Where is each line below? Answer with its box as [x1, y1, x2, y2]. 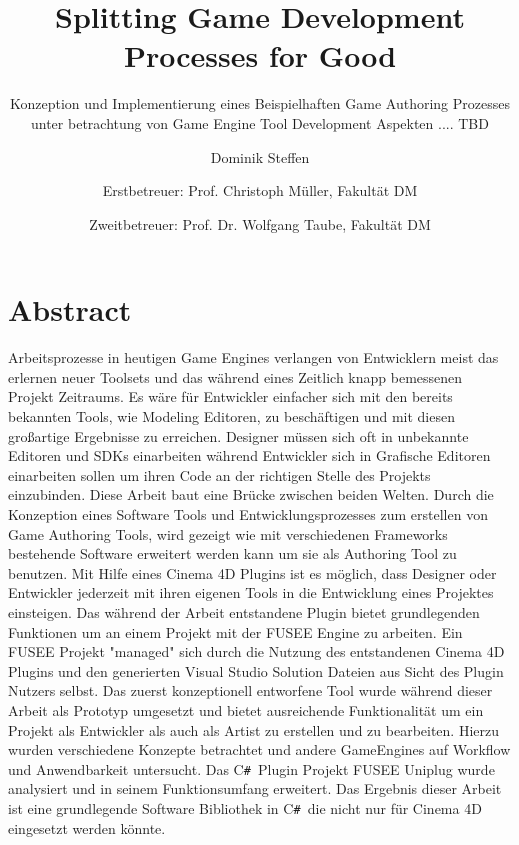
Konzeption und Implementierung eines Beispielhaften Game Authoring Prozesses [10, 93, 510, 114]
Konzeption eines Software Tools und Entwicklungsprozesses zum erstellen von [8, 503, 488, 524]
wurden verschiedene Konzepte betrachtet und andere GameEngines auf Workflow [8, 739, 511, 760]
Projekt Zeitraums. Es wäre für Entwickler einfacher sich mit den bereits [8, 386, 453, 407]
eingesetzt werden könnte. [8, 817, 166, 838]
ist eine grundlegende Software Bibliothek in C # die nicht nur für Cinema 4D [8, 797, 482, 818]
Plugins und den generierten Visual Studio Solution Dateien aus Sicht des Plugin [8, 660, 504, 681]
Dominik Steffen [210, 146, 310, 167]
